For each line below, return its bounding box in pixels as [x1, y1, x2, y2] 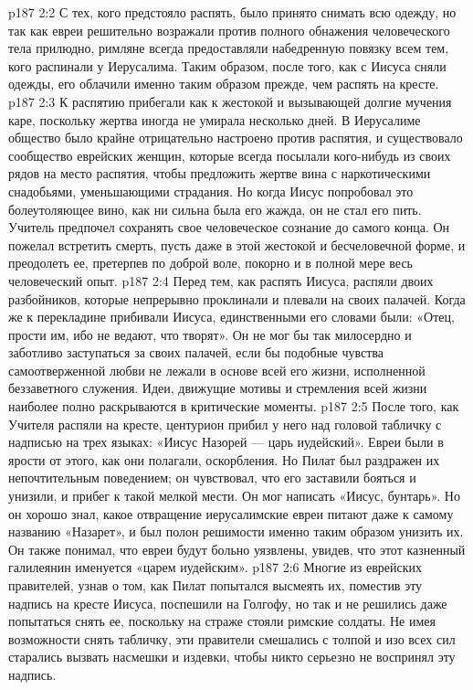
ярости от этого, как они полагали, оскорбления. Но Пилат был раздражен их [8, 450, 440, 469]
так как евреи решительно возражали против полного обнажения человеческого [8, 20, 450, 39]
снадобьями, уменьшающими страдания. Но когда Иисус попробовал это [8, 181, 414, 200]
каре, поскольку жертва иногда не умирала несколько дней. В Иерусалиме [8, 110, 421, 129]
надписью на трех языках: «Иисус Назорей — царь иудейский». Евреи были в [8, 432, 444, 451]
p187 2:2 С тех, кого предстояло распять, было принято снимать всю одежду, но [8, 3, 457, 21]
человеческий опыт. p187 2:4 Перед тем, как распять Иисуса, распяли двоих [8, 271, 434, 290]
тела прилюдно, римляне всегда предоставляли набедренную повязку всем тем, [8, 38, 449, 58]
